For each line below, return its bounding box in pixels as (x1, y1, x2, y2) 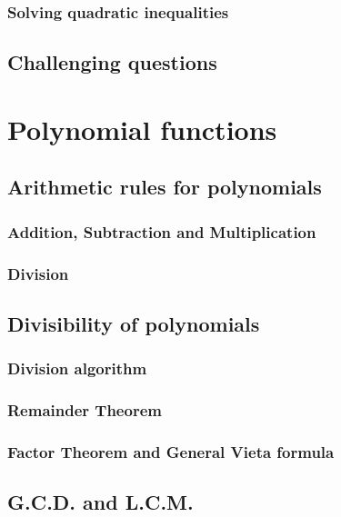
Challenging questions (7, 48, 217, 76)
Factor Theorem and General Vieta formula (7, 440, 335, 462)
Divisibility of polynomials (7, 309, 260, 337)
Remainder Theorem (7, 399, 162, 422)
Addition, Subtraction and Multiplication (7, 220, 316, 243)
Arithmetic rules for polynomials (7, 173, 322, 201)
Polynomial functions (7, 110, 277, 147)
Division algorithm (7, 357, 147, 380)
